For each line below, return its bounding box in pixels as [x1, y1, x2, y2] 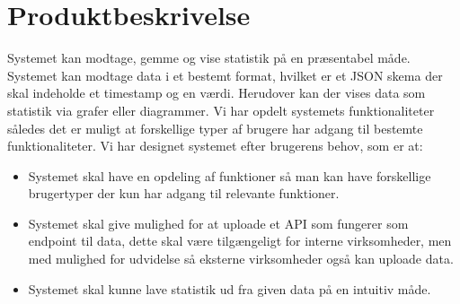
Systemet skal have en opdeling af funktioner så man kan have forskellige [28, 166, 431, 185]
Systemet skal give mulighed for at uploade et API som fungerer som [28, 213, 409, 232]
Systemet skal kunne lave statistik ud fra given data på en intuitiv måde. [28, 279, 431, 298]
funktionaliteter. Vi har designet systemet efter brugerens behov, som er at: [7, 136, 423, 155]
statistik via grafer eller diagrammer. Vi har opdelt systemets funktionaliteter [7, 100, 435, 119]
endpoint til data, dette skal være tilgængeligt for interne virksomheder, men [28, 231, 452, 250]
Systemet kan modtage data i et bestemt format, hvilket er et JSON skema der [7, 65, 443, 84]
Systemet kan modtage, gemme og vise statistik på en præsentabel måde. [7, 48, 411, 67]
